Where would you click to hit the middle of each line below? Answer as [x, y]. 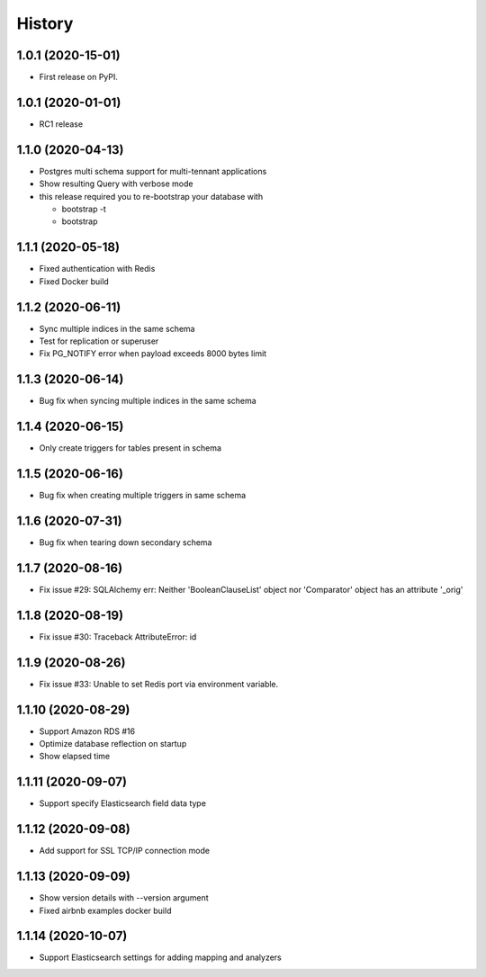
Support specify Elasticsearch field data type [123, 803]
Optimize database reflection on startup [113, 744]
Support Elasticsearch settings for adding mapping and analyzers [161, 957]
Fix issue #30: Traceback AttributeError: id [118, 636]
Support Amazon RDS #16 [87, 731]
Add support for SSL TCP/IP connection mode [125, 851]
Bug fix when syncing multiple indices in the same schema [148, 401]
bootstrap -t [84, 209]
